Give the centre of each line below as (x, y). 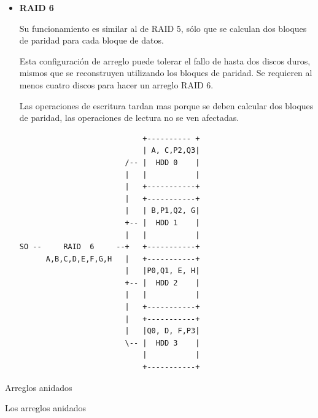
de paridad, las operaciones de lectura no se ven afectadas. (129, 118)
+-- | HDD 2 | (162, 283)
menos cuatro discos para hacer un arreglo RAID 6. (116, 84)
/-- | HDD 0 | (162, 162)
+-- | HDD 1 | (162, 223)
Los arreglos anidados (45, 408)
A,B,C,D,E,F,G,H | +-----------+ (123, 259)
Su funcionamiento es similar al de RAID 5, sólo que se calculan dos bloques (163, 28)
